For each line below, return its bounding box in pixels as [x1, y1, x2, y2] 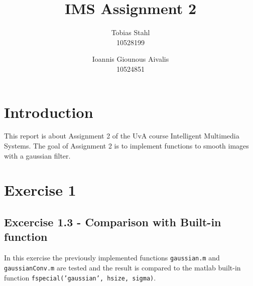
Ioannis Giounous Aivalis [92, 54, 169, 64]
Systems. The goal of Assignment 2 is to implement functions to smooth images [4, 140, 249, 151]
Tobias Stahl [111, 27, 150, 38]
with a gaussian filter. [4, 150, 71, 161]
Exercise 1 [4, 180, 76, 200]
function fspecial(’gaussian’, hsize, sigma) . [4, 272, 156, 282]
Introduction [4, 101, 93, 122]
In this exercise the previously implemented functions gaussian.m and [4, 252, 220, 263]
